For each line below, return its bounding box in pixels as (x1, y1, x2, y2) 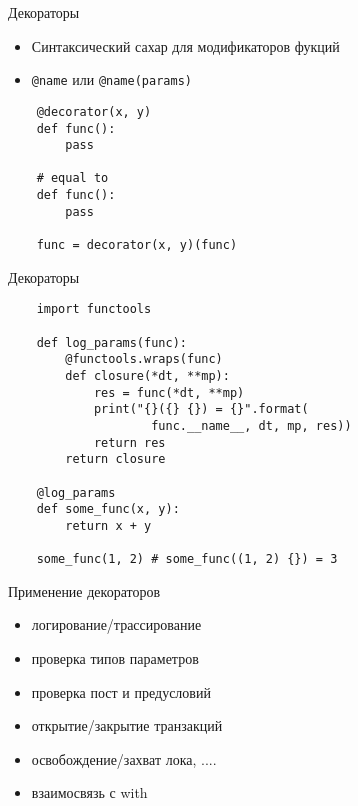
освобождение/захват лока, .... (31, 748, 217, 769)
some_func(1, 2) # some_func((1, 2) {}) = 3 (36, 552, 338, 567)
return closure (65, 452, 166, 467)
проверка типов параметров (31, 648, 199, 669)
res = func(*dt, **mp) (93, 385, 245, 400)
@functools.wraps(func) (65, 352, 223, 367)
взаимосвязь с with (31, 782, 148, 803)
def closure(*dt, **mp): (65, 368, 230, 383)
